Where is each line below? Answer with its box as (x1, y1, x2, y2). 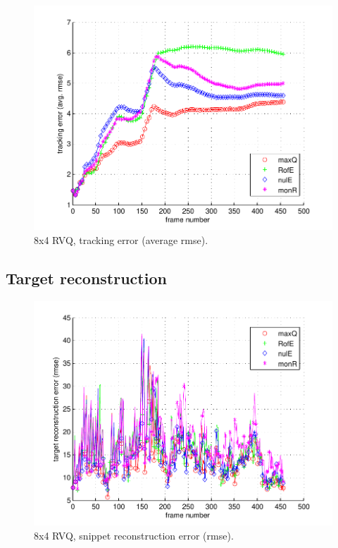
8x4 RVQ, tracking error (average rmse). (34, 232, 208, 247)
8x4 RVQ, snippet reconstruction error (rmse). (34, 528, 234, 542)
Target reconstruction (6, 267, 167, 288)
